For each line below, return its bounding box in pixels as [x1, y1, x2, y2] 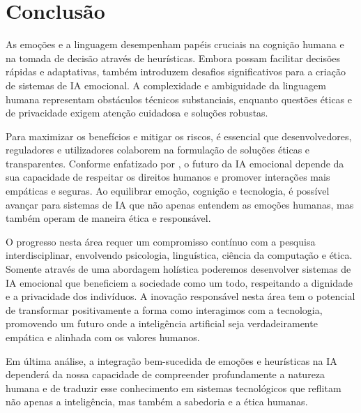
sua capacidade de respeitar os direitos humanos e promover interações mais [6, 170, 330, 184]
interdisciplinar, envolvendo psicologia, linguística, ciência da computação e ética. [6, 248, 353, 262]
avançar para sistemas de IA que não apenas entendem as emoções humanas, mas [6, 197, 354, 211]
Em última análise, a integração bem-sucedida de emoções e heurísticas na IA [6, 353, 337, 368]
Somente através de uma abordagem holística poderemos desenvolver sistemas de [6, 262, 351, 276]
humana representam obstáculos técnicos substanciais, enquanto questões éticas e [6, 91, 353, 106]
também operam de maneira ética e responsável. [6, 211, 211, 225]
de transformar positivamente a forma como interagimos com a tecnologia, [6, 302, 323, 317]
